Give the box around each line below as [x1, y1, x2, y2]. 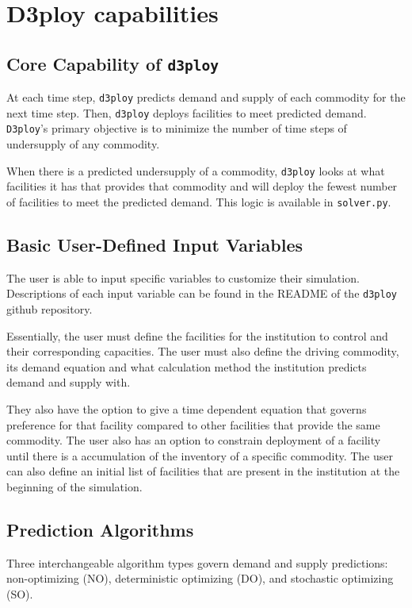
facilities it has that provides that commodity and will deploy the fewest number [6, 178, 398, 194]
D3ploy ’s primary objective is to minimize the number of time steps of [6, 120, 347, 137]
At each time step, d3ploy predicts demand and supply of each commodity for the [6, 89, 406, 106]
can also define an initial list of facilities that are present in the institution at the [6, 463, 400, 479]
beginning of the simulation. [6, 479, 143, 495]
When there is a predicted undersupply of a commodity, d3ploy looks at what [6, 162, 385, 179]
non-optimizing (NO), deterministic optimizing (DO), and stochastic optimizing [6, 570, 394, 587]
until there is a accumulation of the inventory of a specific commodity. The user [6, 447, 393, 464]
